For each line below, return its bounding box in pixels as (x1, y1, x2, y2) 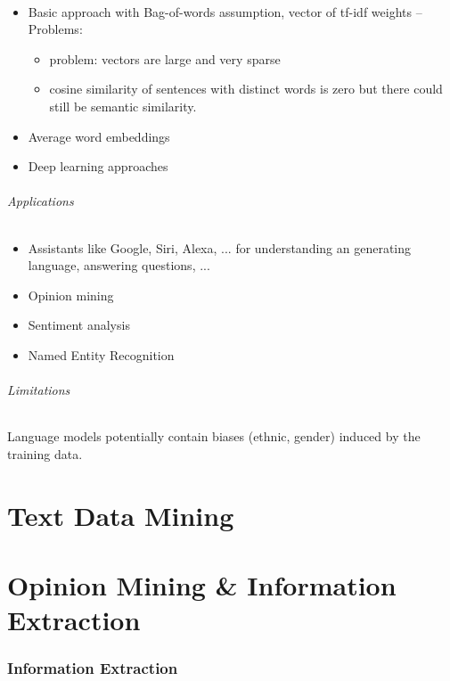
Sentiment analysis (28, 316, 130, 334)
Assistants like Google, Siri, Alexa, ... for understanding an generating (28, 238, 412, 257)
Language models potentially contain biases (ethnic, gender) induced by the (7, 427, 421, 446)
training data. (7, 444, 83, 463)
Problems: (28, 20, 83, 38)
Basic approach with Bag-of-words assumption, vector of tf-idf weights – (28, 2, 422, 21)
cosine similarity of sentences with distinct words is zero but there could (49, 79, 443, 98)
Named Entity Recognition (28, 345, 175, 364)
